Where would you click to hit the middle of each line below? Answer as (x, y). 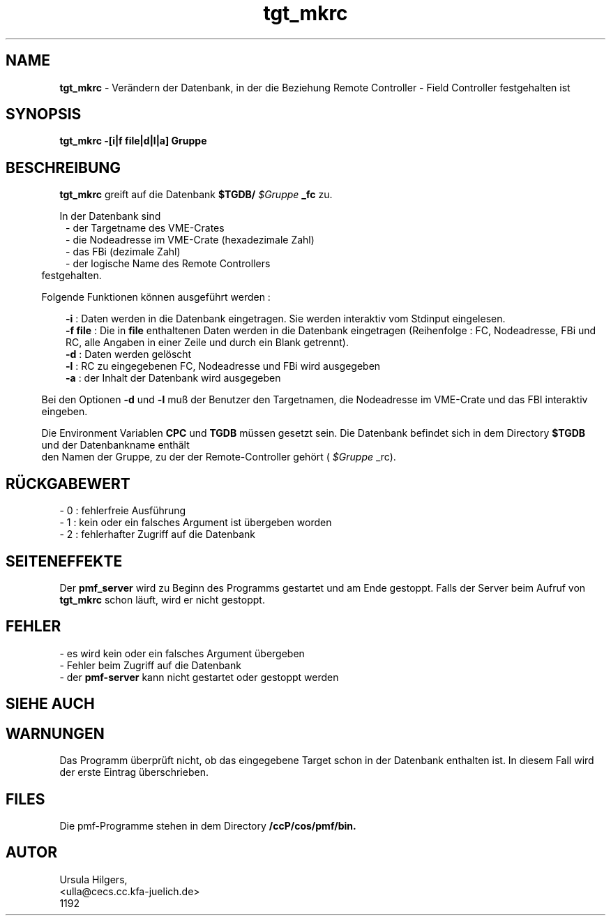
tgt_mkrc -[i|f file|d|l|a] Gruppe (133, 141)
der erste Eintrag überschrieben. (134, 772)
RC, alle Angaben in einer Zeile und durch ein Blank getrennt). (207, 343)
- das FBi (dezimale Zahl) (123, 252)
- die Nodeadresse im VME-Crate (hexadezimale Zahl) (190, 240)
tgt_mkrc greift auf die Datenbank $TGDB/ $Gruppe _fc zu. (196, 195)
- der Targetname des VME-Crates (145, 228)
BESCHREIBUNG (63, 167)
